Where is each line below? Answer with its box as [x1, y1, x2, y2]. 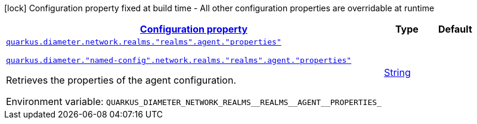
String [383, 66, 411, 78]
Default [438, 23, 472, 35]
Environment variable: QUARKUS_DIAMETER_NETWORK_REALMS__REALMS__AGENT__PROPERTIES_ [6, 96, 382, 107]
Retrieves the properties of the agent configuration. [6, 74, 236, 86]
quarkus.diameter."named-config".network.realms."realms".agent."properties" [6, 56, 352, 65]
